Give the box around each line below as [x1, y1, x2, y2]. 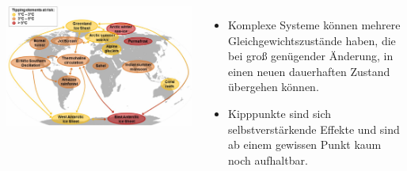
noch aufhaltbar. [228, 151, 308, 168]
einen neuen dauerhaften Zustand [228, 63, 390, 79]
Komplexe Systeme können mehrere [228, 17, 401, 32]
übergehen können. [228, 78, 319, 95]
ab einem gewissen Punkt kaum [228, 136, 382, 153]
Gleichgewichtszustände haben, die [228, 32, 396, 48]
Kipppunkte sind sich [228, 104, 332, 121]
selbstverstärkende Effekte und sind [228, 120, 400, 137]
